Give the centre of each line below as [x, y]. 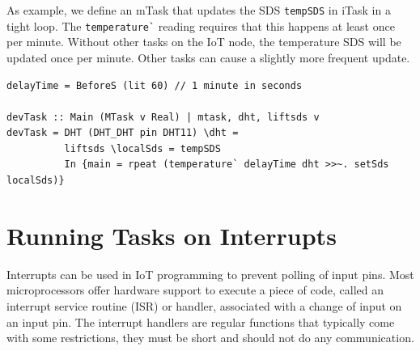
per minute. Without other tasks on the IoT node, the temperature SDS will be [204, 42]
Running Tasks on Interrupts [172, 235]
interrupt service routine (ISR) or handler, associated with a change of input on [204, 305]
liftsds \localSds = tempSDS [142, 148]
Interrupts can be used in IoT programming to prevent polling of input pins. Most [210, 274]
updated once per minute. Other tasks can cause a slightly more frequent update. [208, 57]
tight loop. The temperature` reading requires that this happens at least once [201, 25]
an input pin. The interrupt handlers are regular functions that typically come [201, 321]
